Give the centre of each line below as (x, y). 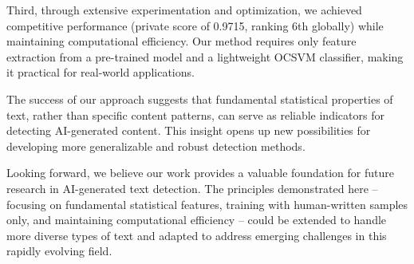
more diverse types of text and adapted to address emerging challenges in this (197, 235)
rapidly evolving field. (59, 251)
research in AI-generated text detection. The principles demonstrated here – (192, 188)
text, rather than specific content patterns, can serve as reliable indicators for (195, 114)
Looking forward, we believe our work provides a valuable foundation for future (200, 173)
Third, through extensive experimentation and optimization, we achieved (184, 10)
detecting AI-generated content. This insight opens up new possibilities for (189, 130)
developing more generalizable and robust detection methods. (156, 146)
